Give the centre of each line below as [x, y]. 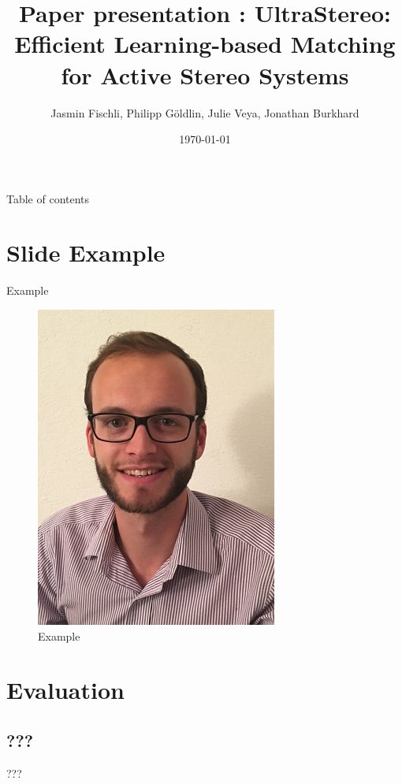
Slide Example [86, 253]
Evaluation [65, 690]
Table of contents [48, 198]
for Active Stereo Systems [205, 74]
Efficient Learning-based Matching [205, 44]
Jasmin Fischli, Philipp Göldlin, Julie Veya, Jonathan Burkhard [205, 112]
